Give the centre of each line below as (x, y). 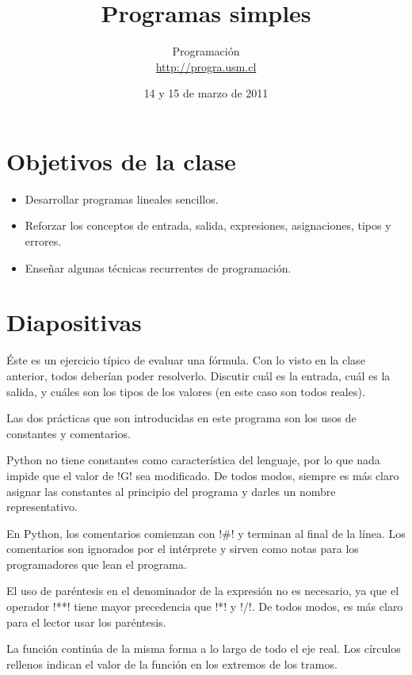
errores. (43, 241)
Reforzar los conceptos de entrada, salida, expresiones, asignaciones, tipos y (208, 225)
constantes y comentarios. (69, 433)
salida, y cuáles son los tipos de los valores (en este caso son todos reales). (186, 391)
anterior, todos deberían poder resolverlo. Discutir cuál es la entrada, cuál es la (198, 375)
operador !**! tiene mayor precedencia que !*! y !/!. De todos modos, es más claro (205, 606)
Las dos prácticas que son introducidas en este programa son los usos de (181, 418)
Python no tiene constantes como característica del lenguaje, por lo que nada (193, 460)
